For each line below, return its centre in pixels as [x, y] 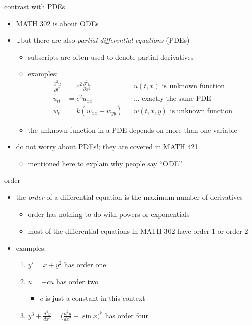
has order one [85, 264]
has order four [127, 315]
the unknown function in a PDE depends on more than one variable [133, 129]
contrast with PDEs [35, 6]
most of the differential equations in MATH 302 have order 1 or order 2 [138, 231]
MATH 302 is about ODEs [57, 23]
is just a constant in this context [95, 298]
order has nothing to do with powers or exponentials [109, 214]
